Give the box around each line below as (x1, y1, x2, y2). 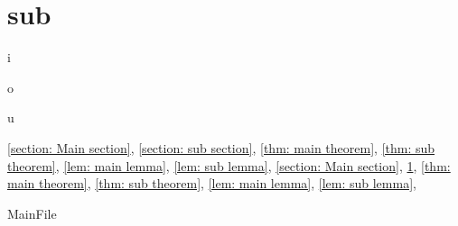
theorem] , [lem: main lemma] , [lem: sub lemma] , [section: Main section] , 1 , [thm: (7, 156, 451, 175)
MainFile (7, 203, 57, 222)
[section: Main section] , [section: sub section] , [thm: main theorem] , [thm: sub (7, 138, 435, 157)
